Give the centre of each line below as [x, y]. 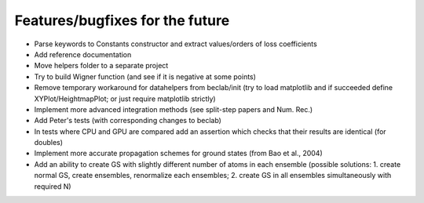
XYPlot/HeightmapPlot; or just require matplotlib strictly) [125, 99]
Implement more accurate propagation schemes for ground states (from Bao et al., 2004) [178, 154]
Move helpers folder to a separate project [101, 66]
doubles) [48, 143]
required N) [53, 186]
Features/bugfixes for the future [122, 20]
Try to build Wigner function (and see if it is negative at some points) [145, 76]
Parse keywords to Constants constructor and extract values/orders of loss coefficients [175, 44]
